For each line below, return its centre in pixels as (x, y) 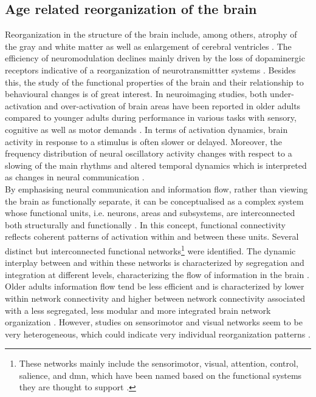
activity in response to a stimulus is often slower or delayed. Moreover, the (144, 141)
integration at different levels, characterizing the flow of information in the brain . (157, 274)
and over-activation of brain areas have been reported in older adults (172, 105)
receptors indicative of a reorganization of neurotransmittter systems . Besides (150, 70)
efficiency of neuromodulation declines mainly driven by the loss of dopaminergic (155, 58)
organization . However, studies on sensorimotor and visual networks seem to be (154, 322)
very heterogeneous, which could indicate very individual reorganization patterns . (158, 334)
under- (282, 94)
